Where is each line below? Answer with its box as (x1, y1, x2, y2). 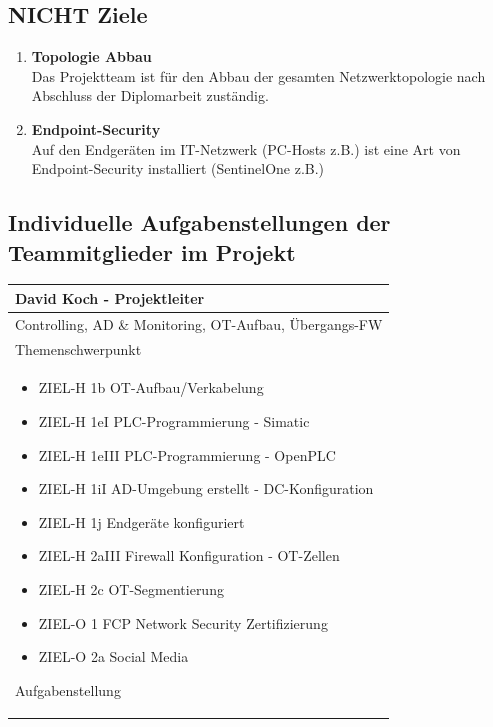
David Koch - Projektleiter (15, 287, 205, 308)
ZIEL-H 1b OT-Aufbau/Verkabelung (38, 377, 264, 398)
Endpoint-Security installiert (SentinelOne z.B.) (31, 158, 325, 179)
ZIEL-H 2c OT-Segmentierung (38, 578, 224, 599)
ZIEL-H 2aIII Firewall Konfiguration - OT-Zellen (38, 545, 340, 566)
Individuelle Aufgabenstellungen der (8, 207, 391, 238)
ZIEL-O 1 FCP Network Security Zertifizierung (38, 612, 328, 633)
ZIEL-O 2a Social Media (38, 646, 189, 667)
